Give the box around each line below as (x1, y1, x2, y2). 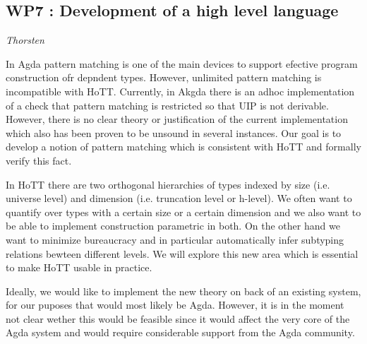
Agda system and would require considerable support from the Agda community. (6, 325, 355, 340)
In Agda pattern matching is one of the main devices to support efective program (6, 56, 358, 71)
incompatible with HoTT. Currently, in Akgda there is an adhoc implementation (6, 83, 355, 98)
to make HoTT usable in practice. (6, 260, 152, 275)
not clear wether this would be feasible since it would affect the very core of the (6, 311, 350, 326)
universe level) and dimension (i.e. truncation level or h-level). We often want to (6, 191, 352, 206)
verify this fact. (6, 153, 72, 167)
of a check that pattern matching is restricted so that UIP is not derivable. (6, 97, 329, 112)
